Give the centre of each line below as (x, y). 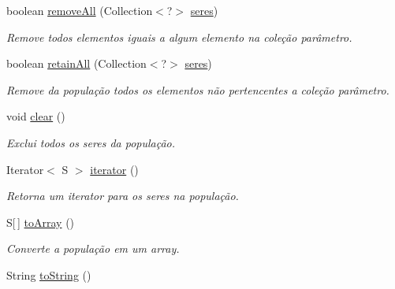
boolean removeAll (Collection (80, 10)
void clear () (36, 116)
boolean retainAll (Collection (76, 63)
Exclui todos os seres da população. (91, 142)
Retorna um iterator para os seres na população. (123, 196)
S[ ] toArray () (41, 222)
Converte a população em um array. (93, 248)
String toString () (49, 274)
